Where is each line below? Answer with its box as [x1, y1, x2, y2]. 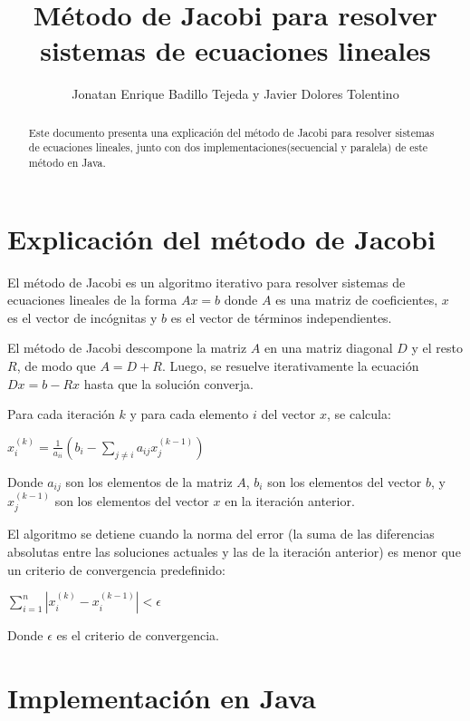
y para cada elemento [129, 404, 249, 424]
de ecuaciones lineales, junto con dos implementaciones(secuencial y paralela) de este [28, 140, 428, 155]
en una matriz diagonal [264, 338, 393, 357]
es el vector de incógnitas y [7, 307, 158, 326]
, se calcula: [326, 404, 391, 424]
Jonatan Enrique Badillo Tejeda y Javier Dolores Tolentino [72, 84, 399, 103]
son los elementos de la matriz [65, 472, 233, 491]
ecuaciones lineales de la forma [7, 290, 177, 309]
